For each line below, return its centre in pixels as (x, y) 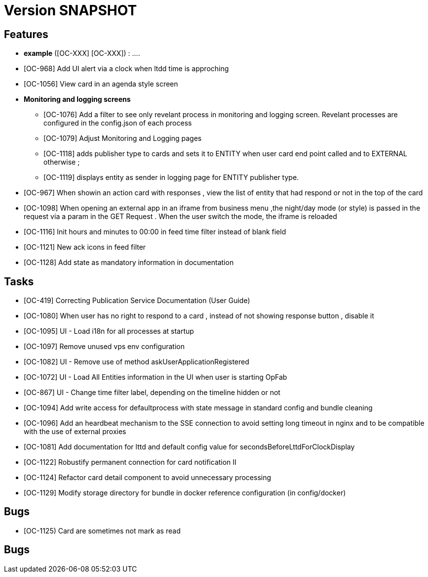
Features (26, 34)
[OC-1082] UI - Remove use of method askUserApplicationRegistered (136, 362)
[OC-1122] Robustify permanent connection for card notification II (130, 462)
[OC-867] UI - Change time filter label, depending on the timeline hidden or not (152, 393)
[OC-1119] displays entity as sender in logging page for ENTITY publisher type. (171, 178)
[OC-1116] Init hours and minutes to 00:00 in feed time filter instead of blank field (155, 232)
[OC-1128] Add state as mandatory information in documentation (129, 263)
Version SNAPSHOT (71, 10)
